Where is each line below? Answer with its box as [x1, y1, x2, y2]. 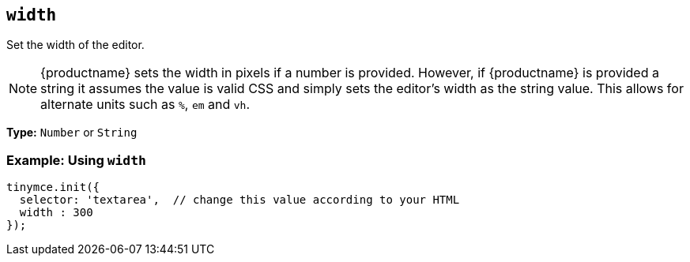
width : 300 [19, 206, 93, 219]
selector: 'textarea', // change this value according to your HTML [19, 193, 460, 207]
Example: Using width [6, 152, 146, 168]
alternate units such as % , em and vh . [40, 96, 251, 113]
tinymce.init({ [6, 181, 100, 194]
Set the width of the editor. [6, 38, 145, 52]
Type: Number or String [6, 125, 138, 140]
